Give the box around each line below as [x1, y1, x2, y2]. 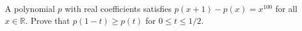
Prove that [30, 14, 70, 26]
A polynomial [5, 2, 55, 14]
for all [275, 2, 298, 14]
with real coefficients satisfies [65, 2, 172, 14]
